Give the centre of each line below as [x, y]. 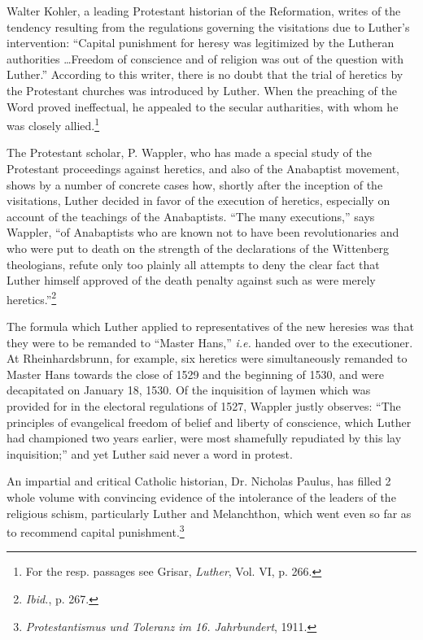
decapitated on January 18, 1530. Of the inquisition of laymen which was [189, 390]
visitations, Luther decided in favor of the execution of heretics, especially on [198, 200]
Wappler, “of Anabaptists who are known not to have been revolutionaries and [203, 232]
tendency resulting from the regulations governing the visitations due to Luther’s [208, 26]
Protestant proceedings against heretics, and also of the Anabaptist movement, [203, 168]
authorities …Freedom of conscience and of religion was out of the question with [205, 58]
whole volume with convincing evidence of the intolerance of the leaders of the [201, 496]
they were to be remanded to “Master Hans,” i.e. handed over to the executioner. [210, 342]
